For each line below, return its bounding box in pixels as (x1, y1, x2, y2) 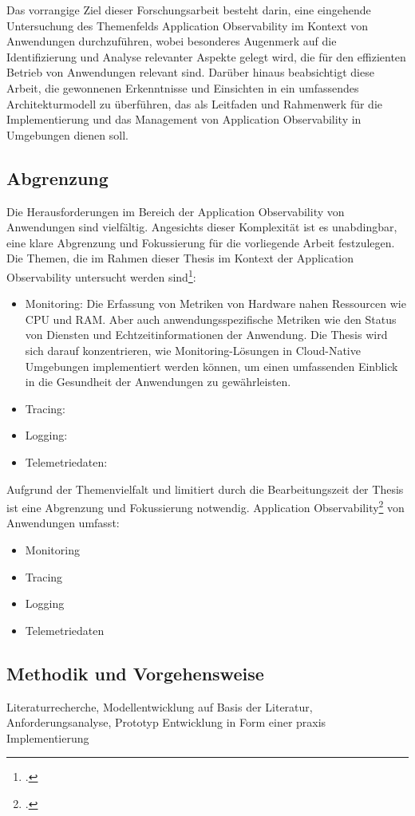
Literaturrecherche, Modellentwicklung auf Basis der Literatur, (6, 698, 313, 715)
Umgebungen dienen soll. (6, 126, 128, 143)
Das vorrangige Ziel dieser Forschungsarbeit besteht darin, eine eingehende (6, 2, 371, 18)
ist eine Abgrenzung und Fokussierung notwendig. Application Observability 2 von (6, 497, 405, 515)
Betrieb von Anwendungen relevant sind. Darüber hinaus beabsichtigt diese (6, 64, 374, 81)
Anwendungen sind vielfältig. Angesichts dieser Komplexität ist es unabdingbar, (6, 219, 397, 235)
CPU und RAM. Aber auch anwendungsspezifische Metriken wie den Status (25, 310, 397, 327)
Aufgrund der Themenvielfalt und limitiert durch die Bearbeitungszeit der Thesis (6, 480, 404, 497)
